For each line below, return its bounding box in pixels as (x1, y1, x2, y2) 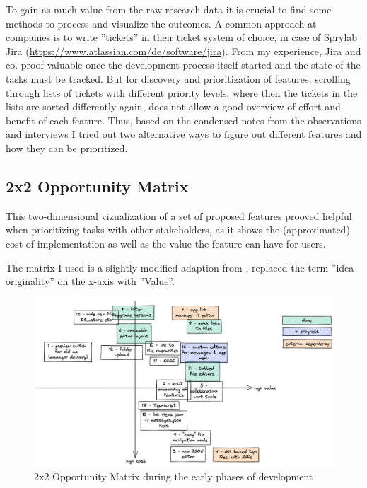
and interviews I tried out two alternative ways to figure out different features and (6, 127, 362, 141)
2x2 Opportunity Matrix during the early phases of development (34, 468, 313, 483)
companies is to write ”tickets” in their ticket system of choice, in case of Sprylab (6, 30, 358, 45)
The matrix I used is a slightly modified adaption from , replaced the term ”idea (6, 260, 354, 274)
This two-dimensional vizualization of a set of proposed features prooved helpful (6, 208, 352, 223)
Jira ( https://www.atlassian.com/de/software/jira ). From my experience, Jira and (6, 43, 361, 58)
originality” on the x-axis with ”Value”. (6, 274, 175, 289)
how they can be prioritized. (6, 140, 128, 155)
